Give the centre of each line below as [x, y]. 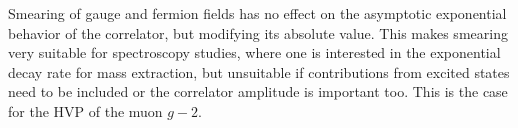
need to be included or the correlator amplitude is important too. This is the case [258, 91]
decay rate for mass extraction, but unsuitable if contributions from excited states [259, 71]
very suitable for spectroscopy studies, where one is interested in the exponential [254, 52]
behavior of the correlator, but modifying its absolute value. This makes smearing [258, 32]
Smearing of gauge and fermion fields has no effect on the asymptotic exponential [257, 13]
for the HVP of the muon [85, 110]
